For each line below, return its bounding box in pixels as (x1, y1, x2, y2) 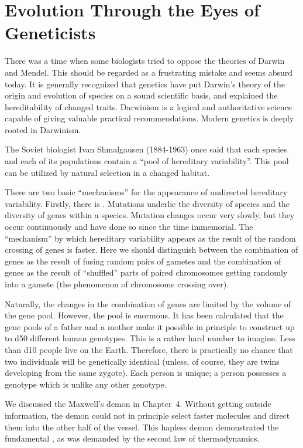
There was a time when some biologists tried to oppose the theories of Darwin (5, 55, 285, 67)
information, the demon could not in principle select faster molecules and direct (5, 409, 290, 421)
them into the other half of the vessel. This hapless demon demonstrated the (5, 420, 279, 433)
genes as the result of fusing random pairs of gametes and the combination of (5, 254, 281, 267)
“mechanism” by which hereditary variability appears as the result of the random (5, 232, 296, 244)
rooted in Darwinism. (5, 123, 81, 135)
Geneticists (5, 21, 96, 45)
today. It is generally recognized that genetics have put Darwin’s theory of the (5, 77, 285, 90)
